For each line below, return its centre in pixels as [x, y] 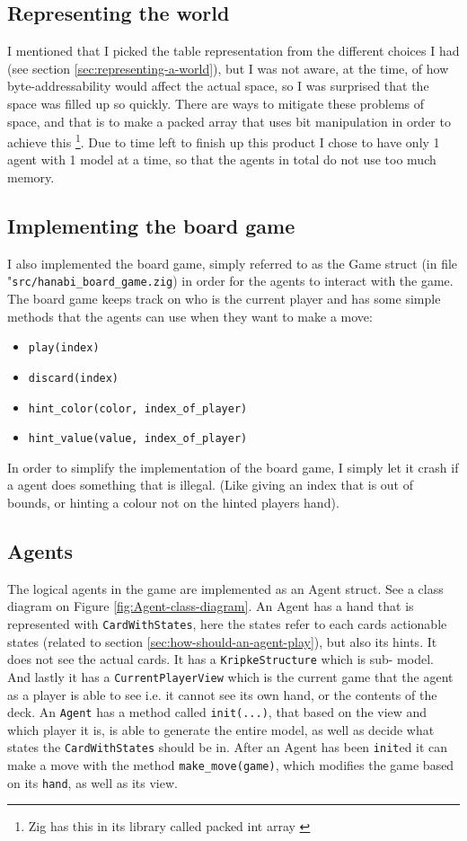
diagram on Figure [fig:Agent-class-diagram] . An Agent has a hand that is [211, 606]
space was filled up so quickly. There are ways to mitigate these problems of [216, 103]
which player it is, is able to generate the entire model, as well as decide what [221, 729]
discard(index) [74, 378]
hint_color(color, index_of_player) [138, 408]
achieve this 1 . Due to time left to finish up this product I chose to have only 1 [224, 141]
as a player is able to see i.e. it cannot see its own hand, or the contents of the [222, 694]
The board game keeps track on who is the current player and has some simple [224, 299]
